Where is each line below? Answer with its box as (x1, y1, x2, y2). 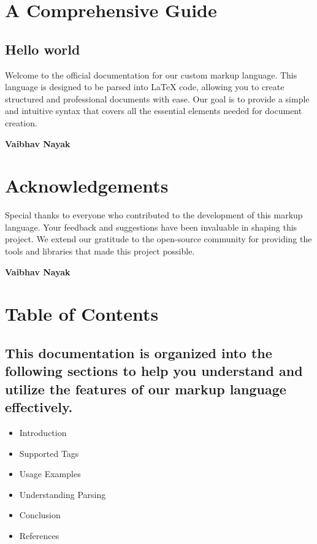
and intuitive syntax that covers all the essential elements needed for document (5, 104, 302, 117)
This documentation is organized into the (5, 343, 272, 362)
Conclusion (19, 508, 61, 521)
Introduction (19, 426, 67, 439)
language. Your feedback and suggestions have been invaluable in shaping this (5, 220, 297, 233)
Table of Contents (5, 301, 159, 326)
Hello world (5, 39, 80, 58)
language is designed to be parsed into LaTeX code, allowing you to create (5, 80, 285, 93)
